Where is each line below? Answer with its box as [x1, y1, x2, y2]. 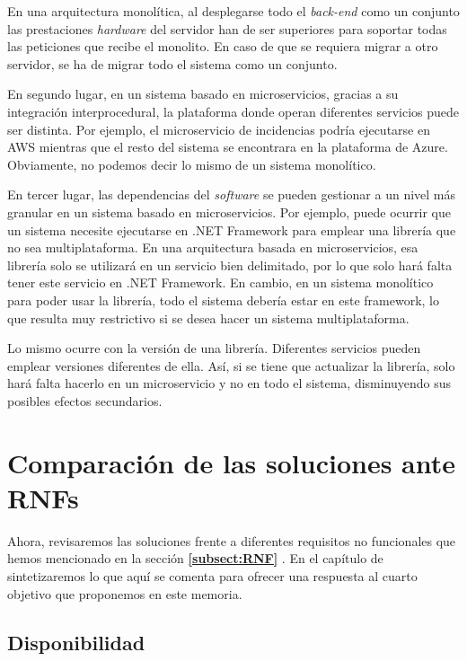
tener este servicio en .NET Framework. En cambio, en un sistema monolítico [7, 273, 434, 292]
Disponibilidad [7, 628, 145, 656]
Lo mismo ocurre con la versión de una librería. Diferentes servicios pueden [7, 339, 421, 357]
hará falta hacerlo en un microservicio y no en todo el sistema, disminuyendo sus [7, 374, 452, 392]
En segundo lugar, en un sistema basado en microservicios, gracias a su [7, 84, 399, 103]
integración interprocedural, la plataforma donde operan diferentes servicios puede [7, 101, 460, 120]
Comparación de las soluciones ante [7, 444, 455, 480]
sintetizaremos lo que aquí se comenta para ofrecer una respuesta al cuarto [7, 566, 418, 585]
